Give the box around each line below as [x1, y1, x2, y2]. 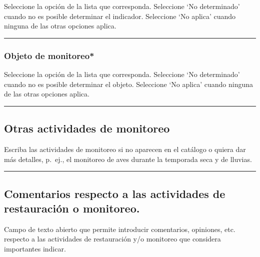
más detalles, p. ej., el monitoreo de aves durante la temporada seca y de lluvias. [4, 153, 252, 164]
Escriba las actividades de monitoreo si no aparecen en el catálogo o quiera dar [4, 143, 246, 154]
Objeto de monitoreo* [4, 49, 94, 61]
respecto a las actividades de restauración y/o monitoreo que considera [4, 233, 221, 244]
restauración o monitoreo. [4, 200, 140, 215]
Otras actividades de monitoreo [4, 120, 170, 136]
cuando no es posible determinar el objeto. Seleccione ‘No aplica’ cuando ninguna [4, 78, 253, 89]
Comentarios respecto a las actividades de [4, 185, 225, 201]
